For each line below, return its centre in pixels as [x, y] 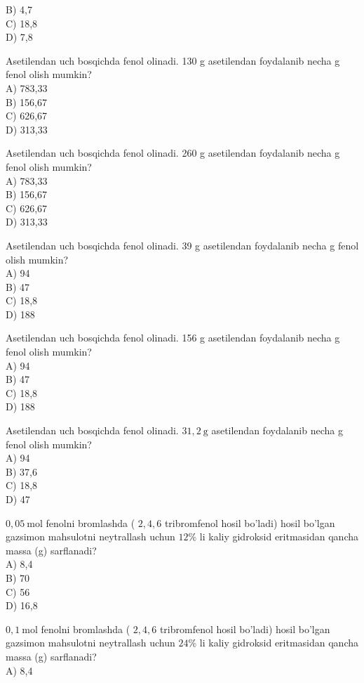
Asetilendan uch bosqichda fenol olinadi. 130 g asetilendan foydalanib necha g [173, 60]
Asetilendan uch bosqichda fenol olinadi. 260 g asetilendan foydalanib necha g [173, 153]
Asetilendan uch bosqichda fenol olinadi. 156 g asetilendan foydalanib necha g [173, 338]
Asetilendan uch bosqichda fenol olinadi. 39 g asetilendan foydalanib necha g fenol [182, 245]
